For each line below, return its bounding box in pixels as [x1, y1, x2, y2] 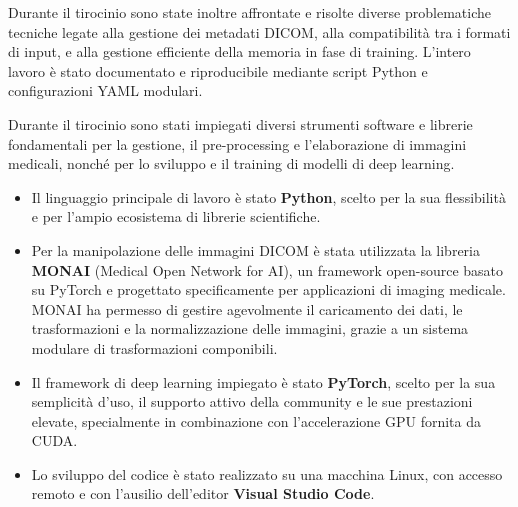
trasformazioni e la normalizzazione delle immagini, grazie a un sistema [31, 318, 469, 339]
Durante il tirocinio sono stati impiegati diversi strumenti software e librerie [8, 113, 473, 134]
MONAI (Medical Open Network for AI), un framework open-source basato [31, 259, 504, 280]
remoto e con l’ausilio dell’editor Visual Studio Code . [31, 483, 375, 504]
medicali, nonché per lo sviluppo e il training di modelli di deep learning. [8, 153, 455, 174]
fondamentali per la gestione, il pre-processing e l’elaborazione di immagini [8, 133, 467, 154]
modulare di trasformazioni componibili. [31, 337, 278, 358]
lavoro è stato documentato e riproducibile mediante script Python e [8, 60, 428, 81]
